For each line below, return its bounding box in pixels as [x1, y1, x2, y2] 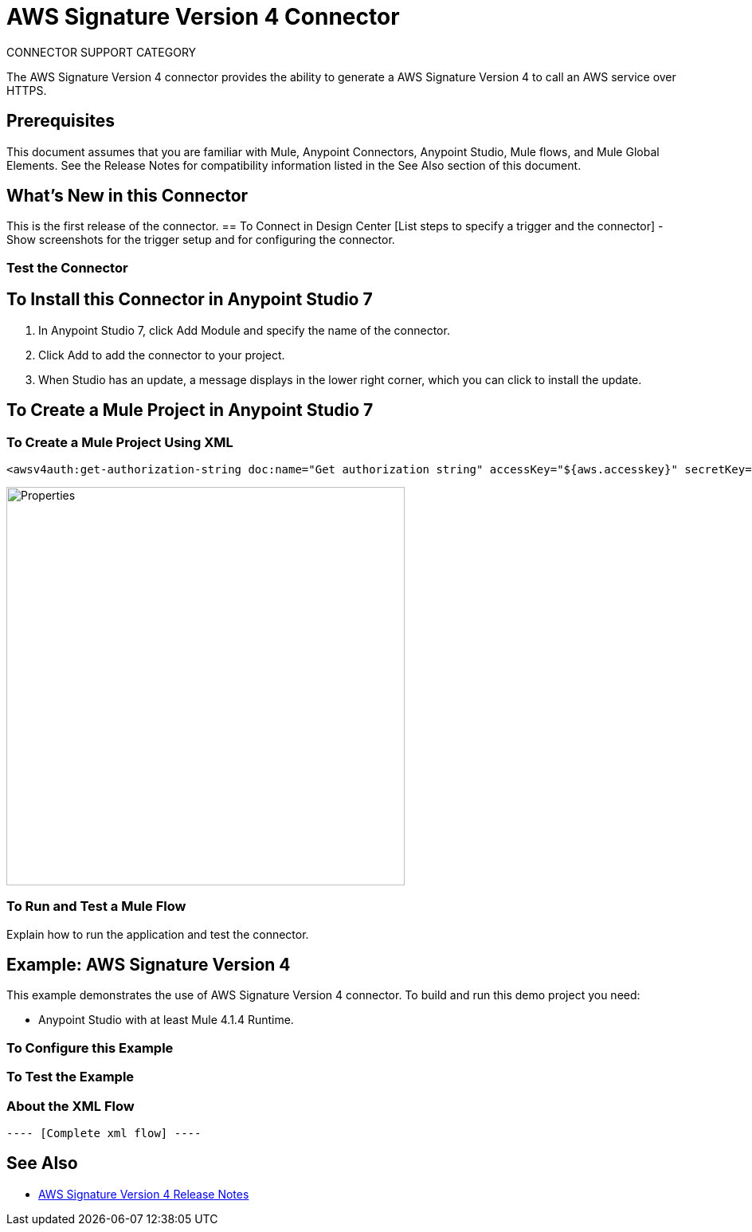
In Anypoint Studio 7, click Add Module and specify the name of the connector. [38, 323, 450, 337]
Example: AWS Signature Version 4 [6, 955, 291, 975]
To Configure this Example [6, 1039, 174, 1056]
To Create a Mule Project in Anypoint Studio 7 [6, 400, 374, 421]
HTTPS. [6, 83, 47, 97]
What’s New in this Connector [6, 186, 249, 206]
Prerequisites [6, 111, 115, 131]
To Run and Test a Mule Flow [6, 898, 186, 915]
